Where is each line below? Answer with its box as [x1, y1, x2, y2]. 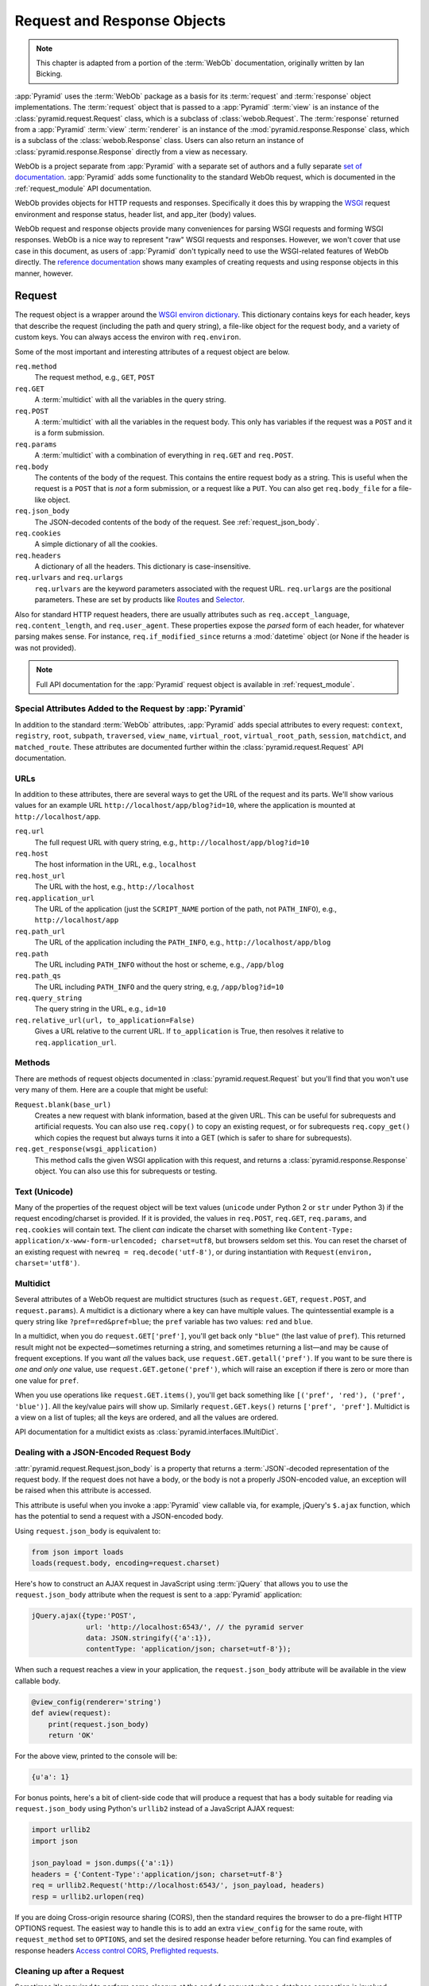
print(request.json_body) [48, 1720, 149, 1729]
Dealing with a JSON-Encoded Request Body [14, 1447, 191, 1458]
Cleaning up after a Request [14, 1965, 125, 1976]
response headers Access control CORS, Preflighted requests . [14, 1945, 219, 1955]
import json [31, 1836, 79, 1845]
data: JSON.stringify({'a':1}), [86, 1633, 212, 1643]
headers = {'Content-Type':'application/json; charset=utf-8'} [31, 1869, 284, 1879]
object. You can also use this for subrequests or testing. [34, 1166, 218, 1176]
